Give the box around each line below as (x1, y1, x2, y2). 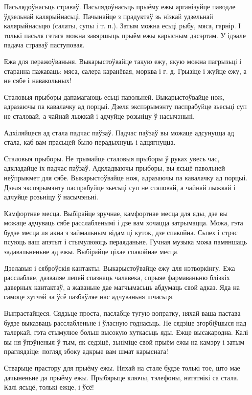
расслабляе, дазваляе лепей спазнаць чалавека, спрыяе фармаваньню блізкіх (4, 272, 230, 283)
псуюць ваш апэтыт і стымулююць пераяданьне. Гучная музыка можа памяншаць (4, 237, 247, 247)
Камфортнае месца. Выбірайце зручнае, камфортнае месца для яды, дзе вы (4, 208, 228, 218)
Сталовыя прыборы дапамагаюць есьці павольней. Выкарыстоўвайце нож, (4, 91, 225, 102)
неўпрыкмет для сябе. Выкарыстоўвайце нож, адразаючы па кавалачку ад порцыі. (4, 172, 248, 182)
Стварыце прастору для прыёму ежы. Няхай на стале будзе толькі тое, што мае (4, 363, 240, 373)
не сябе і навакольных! (4, 75, 71, 86)
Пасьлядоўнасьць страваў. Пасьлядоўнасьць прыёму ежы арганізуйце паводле (4, 1, 235, 11)
